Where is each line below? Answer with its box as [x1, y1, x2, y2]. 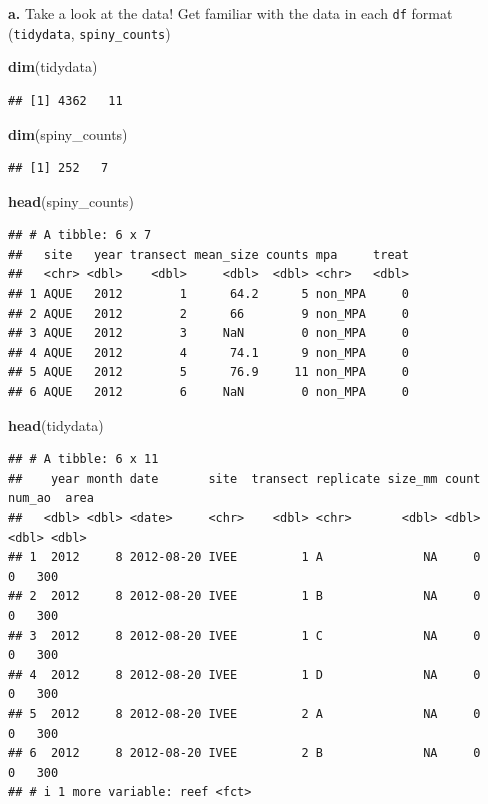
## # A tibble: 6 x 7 [8, 228, 152, 243]
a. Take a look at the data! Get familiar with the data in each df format [8, 3, 453, 23]
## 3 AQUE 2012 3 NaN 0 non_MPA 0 [8, 326, 409, 341]
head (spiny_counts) [8, 190, 134, 211]
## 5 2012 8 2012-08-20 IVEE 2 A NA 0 [8, 706, 481, 721]
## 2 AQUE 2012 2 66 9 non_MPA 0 [8, 306, 409, 321]
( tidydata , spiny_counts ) [8, 22, 171, 43]
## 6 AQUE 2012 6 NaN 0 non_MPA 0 [8, 385, 409, 400]
